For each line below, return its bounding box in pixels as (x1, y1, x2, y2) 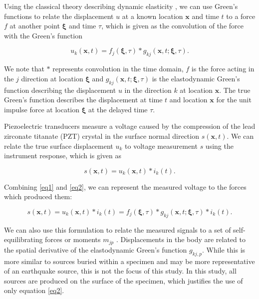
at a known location (122, 10, 183, 21)
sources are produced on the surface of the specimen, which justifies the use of (4, 275, 243, 286)
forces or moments (45, 234, 101, 245)
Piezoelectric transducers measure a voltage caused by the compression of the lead (4, 121, 256, 131)
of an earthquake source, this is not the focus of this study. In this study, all (4, 266, 237, 276)
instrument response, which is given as (4, 150, 121, 161)
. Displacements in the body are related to (116, 234, 246, 245)
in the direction (124, 84, 172, 95)
